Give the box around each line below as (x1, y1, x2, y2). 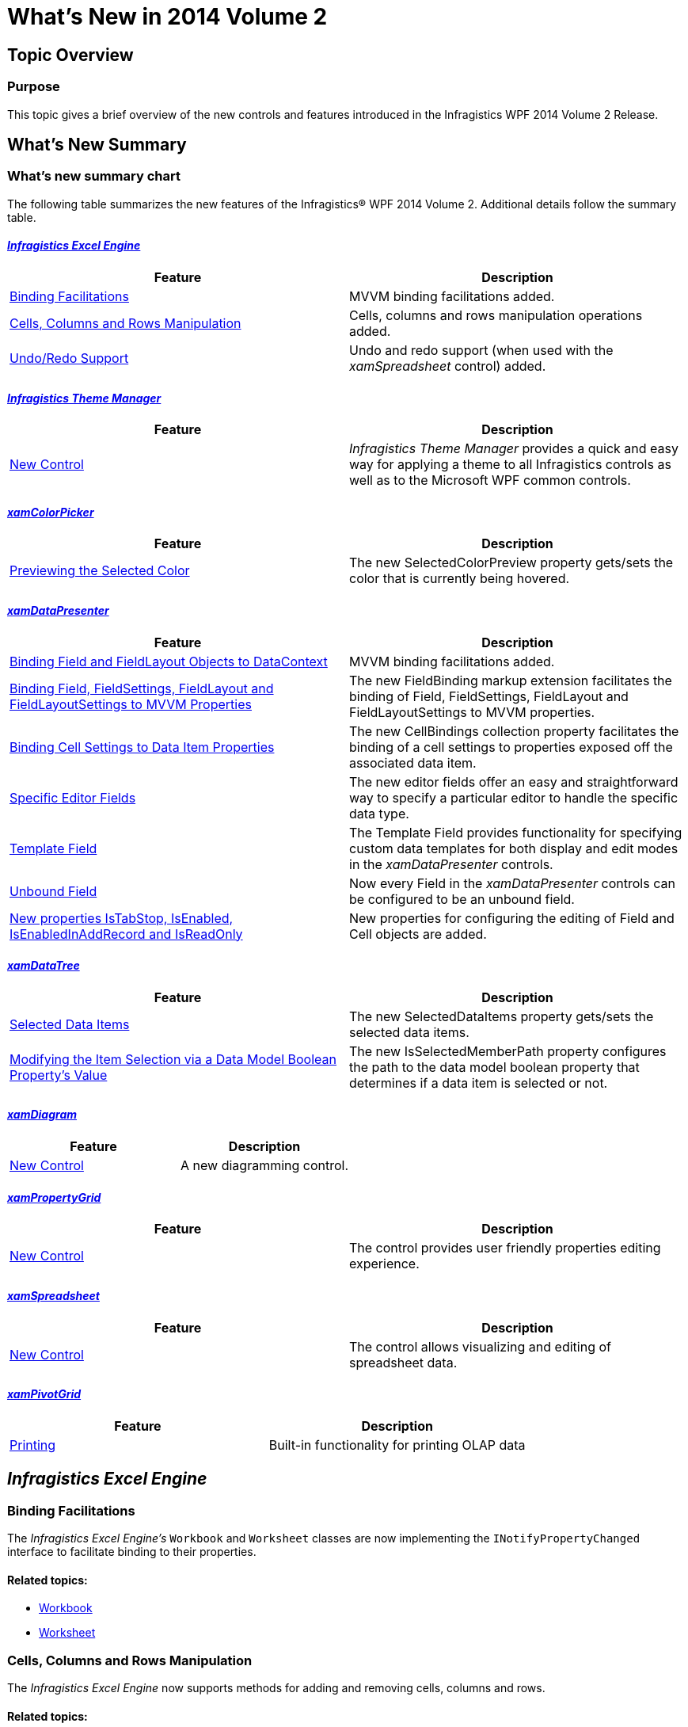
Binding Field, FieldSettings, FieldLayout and (10, 680, 274, 696)
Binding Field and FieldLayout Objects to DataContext (10, 653, 328, 669)
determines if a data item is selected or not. (349, 1074, 608, 1091)
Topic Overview (7, 44, 134, 65)
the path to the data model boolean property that (349, 1058, 640, 1075)
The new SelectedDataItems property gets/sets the (349, 1008, 654, 1024)
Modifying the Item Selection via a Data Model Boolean (10, 1050, 337, 1067)
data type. (349, 805, 409, 822)
